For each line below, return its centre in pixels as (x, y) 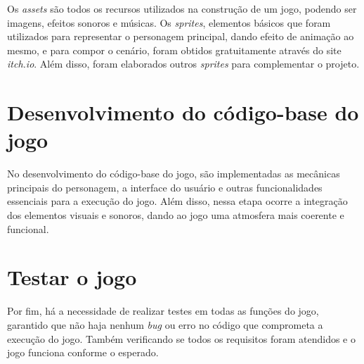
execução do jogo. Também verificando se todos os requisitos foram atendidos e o (181, 338)
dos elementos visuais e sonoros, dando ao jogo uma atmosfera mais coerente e (176, 215)
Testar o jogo (72, 277)
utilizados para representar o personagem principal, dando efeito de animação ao (181, 36)
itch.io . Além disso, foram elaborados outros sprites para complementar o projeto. (183, 64)
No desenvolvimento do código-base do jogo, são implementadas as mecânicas (174, 174)
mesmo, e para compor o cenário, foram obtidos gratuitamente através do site (174, 50)
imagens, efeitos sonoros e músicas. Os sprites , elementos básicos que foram (169, 22)
